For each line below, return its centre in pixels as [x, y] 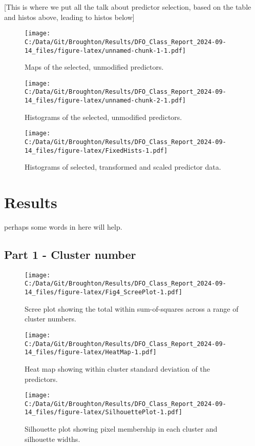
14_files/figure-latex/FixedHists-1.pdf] [96, 150]
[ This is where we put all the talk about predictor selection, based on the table [128, 7]
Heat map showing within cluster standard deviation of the [117, 368]
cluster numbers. [50, 319]
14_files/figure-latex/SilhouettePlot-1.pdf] [103, 412]
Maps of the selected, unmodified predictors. [94, 67]
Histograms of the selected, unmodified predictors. [103, 117]
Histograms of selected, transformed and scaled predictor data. [123, 167]
